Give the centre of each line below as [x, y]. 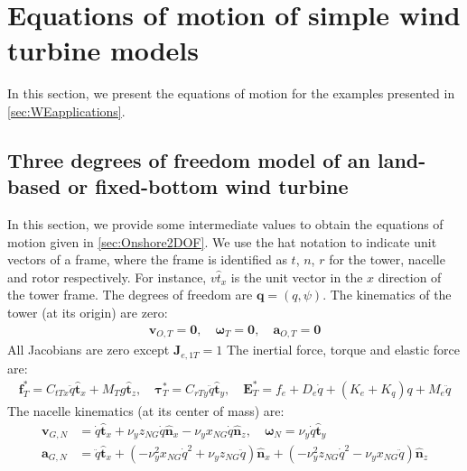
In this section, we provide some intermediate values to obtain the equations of [225, 224]
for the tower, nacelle [387, 259]
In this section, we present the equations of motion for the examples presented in [231, 93]
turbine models [103, 50]
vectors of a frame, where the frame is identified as [147, 259]
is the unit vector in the [297, 277]
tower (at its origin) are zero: [88, 313]
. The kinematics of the [387, 295]
